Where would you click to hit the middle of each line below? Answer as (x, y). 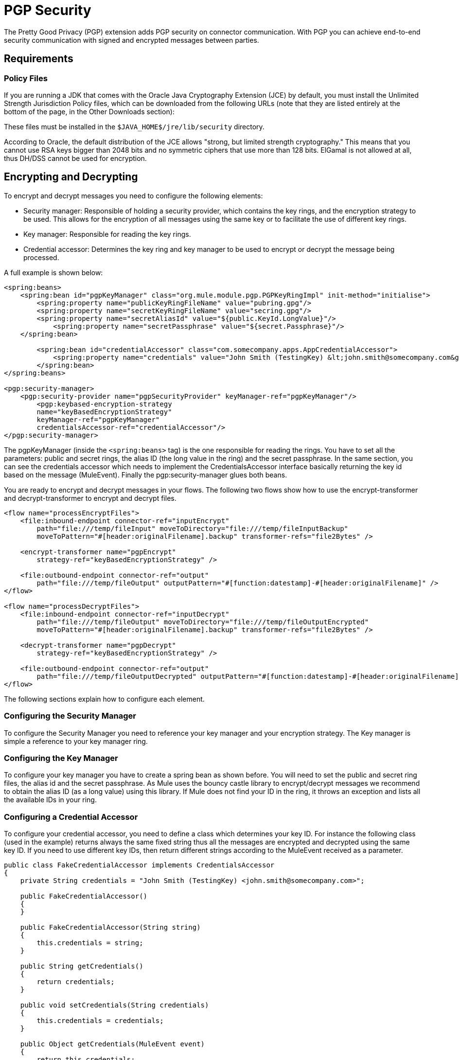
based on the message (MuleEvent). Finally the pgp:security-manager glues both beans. (146, 475)
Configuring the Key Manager (61, 758)
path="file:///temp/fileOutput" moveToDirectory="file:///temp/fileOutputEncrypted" (203, 622)
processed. (41, 257)
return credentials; (76, 982)
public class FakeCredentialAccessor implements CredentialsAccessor (139, 865)
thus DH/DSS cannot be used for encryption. (75, 158)
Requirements (39, 59)
